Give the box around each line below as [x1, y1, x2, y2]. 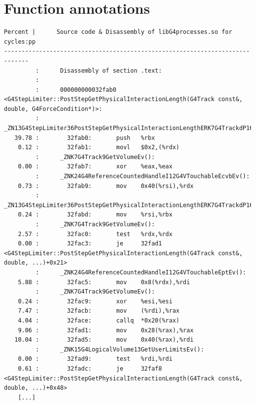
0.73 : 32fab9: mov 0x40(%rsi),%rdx [18, 182, 194, 189]
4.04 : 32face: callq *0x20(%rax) [18, 317, 179, 324]
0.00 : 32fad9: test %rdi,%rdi [18, 355, 173, 363]
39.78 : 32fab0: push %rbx [14, 134, 155, 141]
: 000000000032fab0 [35, 86, 117, 93]
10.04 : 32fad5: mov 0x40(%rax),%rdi [14, 336, 194, 344]
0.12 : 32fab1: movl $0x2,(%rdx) [18, 144, 179, 151]
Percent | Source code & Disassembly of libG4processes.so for [4, 28, 232, 36]
